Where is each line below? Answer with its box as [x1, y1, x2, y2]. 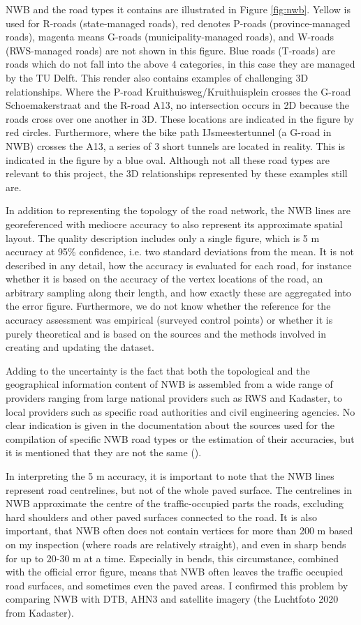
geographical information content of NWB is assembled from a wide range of [6, 377, 333, 391]
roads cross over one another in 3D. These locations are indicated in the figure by [6, 111, 354, 126]
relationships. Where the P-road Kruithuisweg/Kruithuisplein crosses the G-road [6, 84, 351, 98]
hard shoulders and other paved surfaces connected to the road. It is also [6, 509, 317, 524]
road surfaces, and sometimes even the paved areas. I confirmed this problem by [6, 578, 348, 592]
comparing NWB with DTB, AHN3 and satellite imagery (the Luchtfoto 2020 [6, 592, 339, 606]
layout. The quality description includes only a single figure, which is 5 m [6, 230, 320, 245]
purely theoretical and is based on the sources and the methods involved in [6, 326, 327, 340]
